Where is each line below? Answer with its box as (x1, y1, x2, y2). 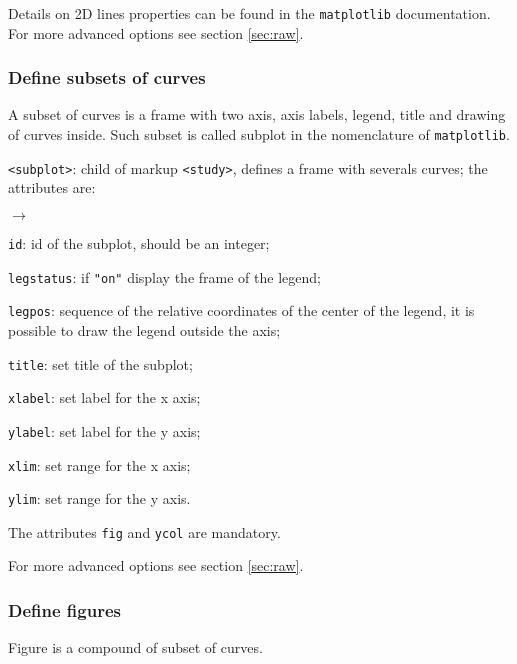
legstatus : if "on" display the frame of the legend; (8, 266, 321, 287)
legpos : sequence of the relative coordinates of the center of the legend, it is (8, 300, 475, 321)
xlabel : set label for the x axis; (8, 387, 201, 408)
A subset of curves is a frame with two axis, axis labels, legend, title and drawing (8, 104, 506, 125)
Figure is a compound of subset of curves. (8, 637, 263, 658)
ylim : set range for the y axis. (8, 488, 191, 509)
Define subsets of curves (8, 65, 206, 90)
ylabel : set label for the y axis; (8, 420, 201, 441)
